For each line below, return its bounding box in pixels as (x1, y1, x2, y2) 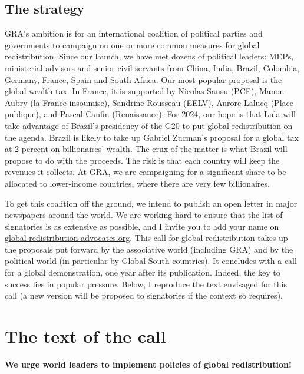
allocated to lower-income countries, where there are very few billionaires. (5, 177, 270, 189)
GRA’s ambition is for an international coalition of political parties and (5, 27, 263, 39)
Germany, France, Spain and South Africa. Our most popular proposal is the (5, 73, 282, 85)
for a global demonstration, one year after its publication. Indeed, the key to (5, 266, 280, 279)
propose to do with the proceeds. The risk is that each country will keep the (5, 154, 280, 166)
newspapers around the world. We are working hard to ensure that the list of (5, 208, 283, 221)
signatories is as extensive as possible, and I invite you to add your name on (5, 220, 279, 232)
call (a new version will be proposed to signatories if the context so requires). (5, 289, 283, 302)
